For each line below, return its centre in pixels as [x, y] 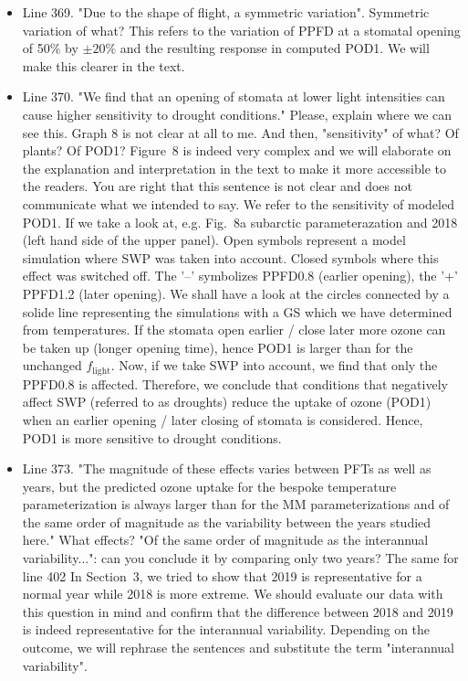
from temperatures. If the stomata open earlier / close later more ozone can [234, 330]
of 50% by [50, 48]
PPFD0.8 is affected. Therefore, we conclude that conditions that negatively [235, 383]
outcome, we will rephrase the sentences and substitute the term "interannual [238, 648]
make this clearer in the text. [104, 65]
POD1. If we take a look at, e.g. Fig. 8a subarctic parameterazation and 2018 [240, 222]
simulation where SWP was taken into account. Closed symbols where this [230, 257]
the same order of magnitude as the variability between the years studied [227, 521]
